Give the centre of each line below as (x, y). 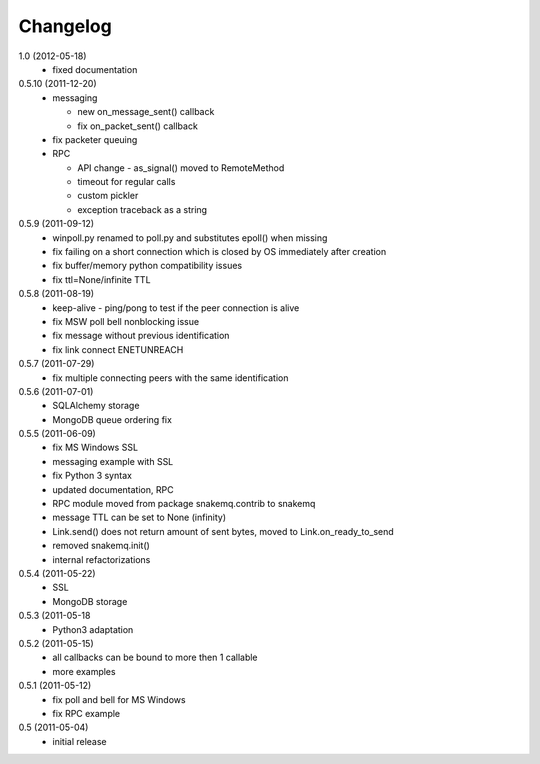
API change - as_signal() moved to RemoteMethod (181, 167)
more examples (84, 671)
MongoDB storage (90, 601)
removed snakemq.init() (101, 546)
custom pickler (108, 196)
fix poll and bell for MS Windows (119, 699)
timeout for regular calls (126, 182)
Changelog (65, 26)
